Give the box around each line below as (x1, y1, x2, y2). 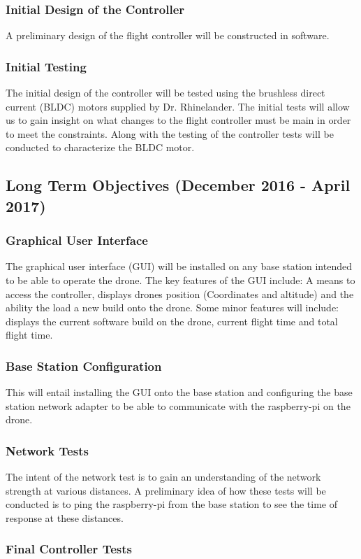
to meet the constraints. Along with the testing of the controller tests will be (6, 126, 334, 141)
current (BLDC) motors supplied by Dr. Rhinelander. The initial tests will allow (6, 99, 350, 113)
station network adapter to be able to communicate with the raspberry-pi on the (6, 398, 351, 413)
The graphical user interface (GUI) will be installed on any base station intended (6, 259, 352, 274)
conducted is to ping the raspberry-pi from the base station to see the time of (6, 497, 337, 511)
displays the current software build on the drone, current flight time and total (6, 313, 338, 328)
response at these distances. (6, 510, 124, 525)
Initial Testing (6, 57, 87, 75)
